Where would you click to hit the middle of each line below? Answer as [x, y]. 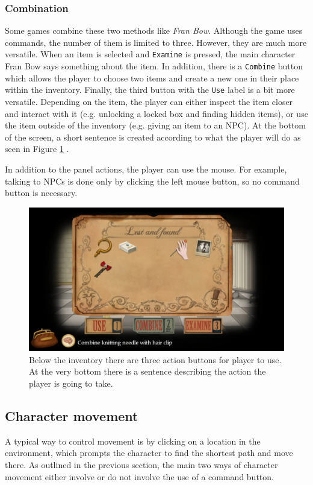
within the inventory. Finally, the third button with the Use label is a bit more [150, 90]
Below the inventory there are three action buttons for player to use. [155, 359]
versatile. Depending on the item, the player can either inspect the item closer [149, 101]
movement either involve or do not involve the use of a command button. [139, 476]
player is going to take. [71, 383]
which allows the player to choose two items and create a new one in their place [152, 78]
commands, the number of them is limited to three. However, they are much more [156, 42]
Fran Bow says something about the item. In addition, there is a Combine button [154, 66]
